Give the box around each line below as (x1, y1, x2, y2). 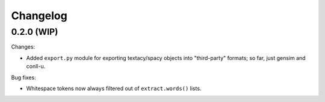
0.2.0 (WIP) (11, 26, 58, 37)
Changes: (11, 43, 36, 50)
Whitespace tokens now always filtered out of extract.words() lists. (26, 85, 202, 92)
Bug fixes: (11, 74, 36, 81)
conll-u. (26, 63, 46, 70)
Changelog (11, 9, 67, 22)
